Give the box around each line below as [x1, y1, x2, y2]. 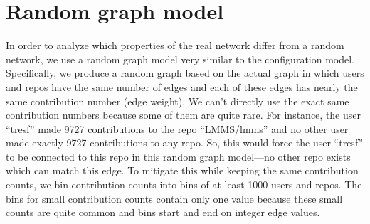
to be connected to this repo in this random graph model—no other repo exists [6, 149, 351, 164]
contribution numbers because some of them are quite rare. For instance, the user [6, 107, 361, 122]
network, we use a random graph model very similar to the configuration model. [6, 51, 354, 66]
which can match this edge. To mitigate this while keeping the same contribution [6, 163, 359, 178]
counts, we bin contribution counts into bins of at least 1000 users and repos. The [6, 177, 362, 192]
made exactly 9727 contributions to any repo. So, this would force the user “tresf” [6, 135, 364, 150]
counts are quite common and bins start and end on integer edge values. [6, 205, 320, 220]
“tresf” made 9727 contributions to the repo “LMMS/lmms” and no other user [6, 121, 349, 136]
